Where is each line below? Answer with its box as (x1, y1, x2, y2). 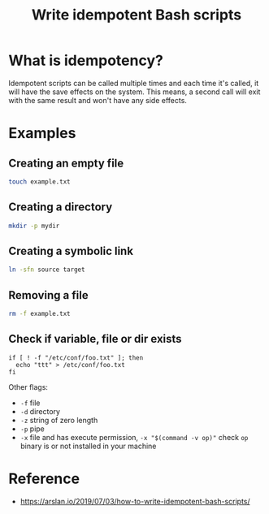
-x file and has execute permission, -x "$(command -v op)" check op (20, 432, 249, 442)
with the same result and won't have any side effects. (8, 95, 187, 105)
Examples (8, 124, 76, 143)
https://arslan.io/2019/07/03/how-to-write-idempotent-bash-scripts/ (20, 496, 250, 506)
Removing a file (8, 288, 89, 302)
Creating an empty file (8, 156, 124, 170)
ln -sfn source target (8, 266, 85, 274)
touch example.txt (8, 177, 71, 186)
